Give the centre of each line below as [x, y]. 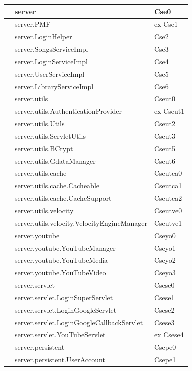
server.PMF [33, 24]
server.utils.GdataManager [55, 160]
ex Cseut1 [169, 111]
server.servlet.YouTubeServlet [60, 335]
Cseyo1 [165, 248]
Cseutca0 [168, 173]
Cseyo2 [165, 260]
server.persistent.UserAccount [60, 360]
